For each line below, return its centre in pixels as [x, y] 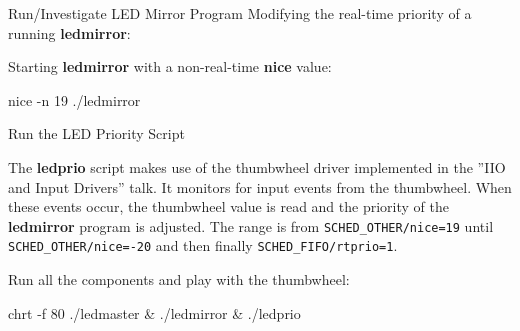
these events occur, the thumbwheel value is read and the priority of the [228, 206]
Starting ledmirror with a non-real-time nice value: [170, 66]
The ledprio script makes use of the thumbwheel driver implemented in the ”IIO [257, 166]
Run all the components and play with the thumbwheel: [179, 279]
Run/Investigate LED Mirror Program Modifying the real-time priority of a [240, 13]
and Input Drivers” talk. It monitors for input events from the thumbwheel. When [260, 186]
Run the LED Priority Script [96, 133]
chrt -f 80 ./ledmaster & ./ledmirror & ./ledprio [154, 312]
